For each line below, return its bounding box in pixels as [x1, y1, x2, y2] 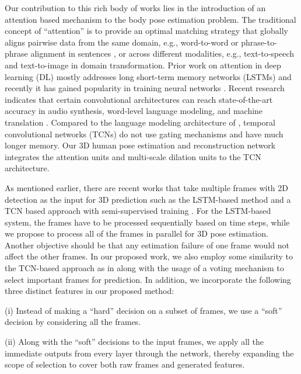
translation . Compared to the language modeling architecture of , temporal [5, 116, 275, 128]
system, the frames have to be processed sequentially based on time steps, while [5, 216, 290, 228]
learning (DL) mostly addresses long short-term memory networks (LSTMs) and [5, 70, 292, 82]
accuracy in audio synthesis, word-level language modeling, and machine [5, 105, 263, 117]
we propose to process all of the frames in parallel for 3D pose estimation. [5, 227, 268, 240]
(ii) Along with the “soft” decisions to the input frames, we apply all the [5, 335, 264, 348]
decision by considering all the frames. [5, 316, 141, 328]
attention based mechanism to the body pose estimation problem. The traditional [5, 13, 296, 25]
